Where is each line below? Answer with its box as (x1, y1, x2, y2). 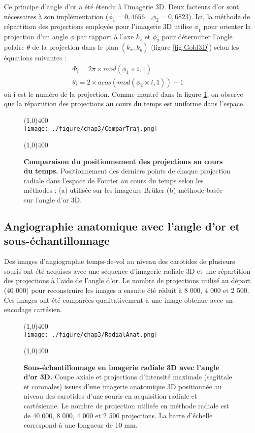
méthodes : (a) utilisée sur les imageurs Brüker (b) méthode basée (24, 185, 223, 195)
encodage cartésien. (4, 304, 62, 315)
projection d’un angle (4, 31, 68, 42)
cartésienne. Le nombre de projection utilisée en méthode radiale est (24, 401, 229, 411)
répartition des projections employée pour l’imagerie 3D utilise (4, 21, 192, 31)
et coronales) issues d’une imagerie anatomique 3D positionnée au (24, 381, 222, 391)
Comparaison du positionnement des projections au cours (24, 156, 223, 166)
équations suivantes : (4, 52, 66, 62)
